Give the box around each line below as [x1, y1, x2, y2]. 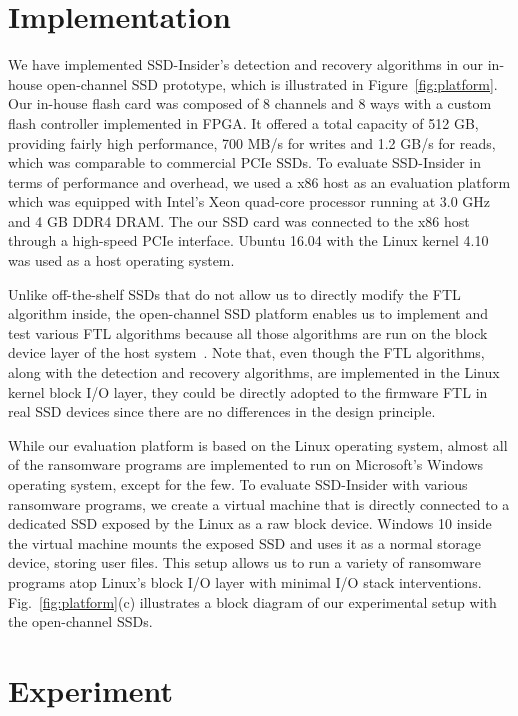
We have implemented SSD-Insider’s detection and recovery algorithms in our [8, 54, 484, 75]
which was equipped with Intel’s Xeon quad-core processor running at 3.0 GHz [8, 191, 491, 212]
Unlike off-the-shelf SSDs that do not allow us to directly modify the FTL [8, 283, 461, 304]
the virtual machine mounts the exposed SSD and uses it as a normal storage [8, 532, 481, 553]
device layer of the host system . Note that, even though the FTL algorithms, [8, 342, 485, 363]
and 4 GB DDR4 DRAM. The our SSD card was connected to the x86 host [8, 210, 470, 231]
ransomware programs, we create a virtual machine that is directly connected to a [8, 493, 510, 514]
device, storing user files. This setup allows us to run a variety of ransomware [8, 552, 481, 573]
